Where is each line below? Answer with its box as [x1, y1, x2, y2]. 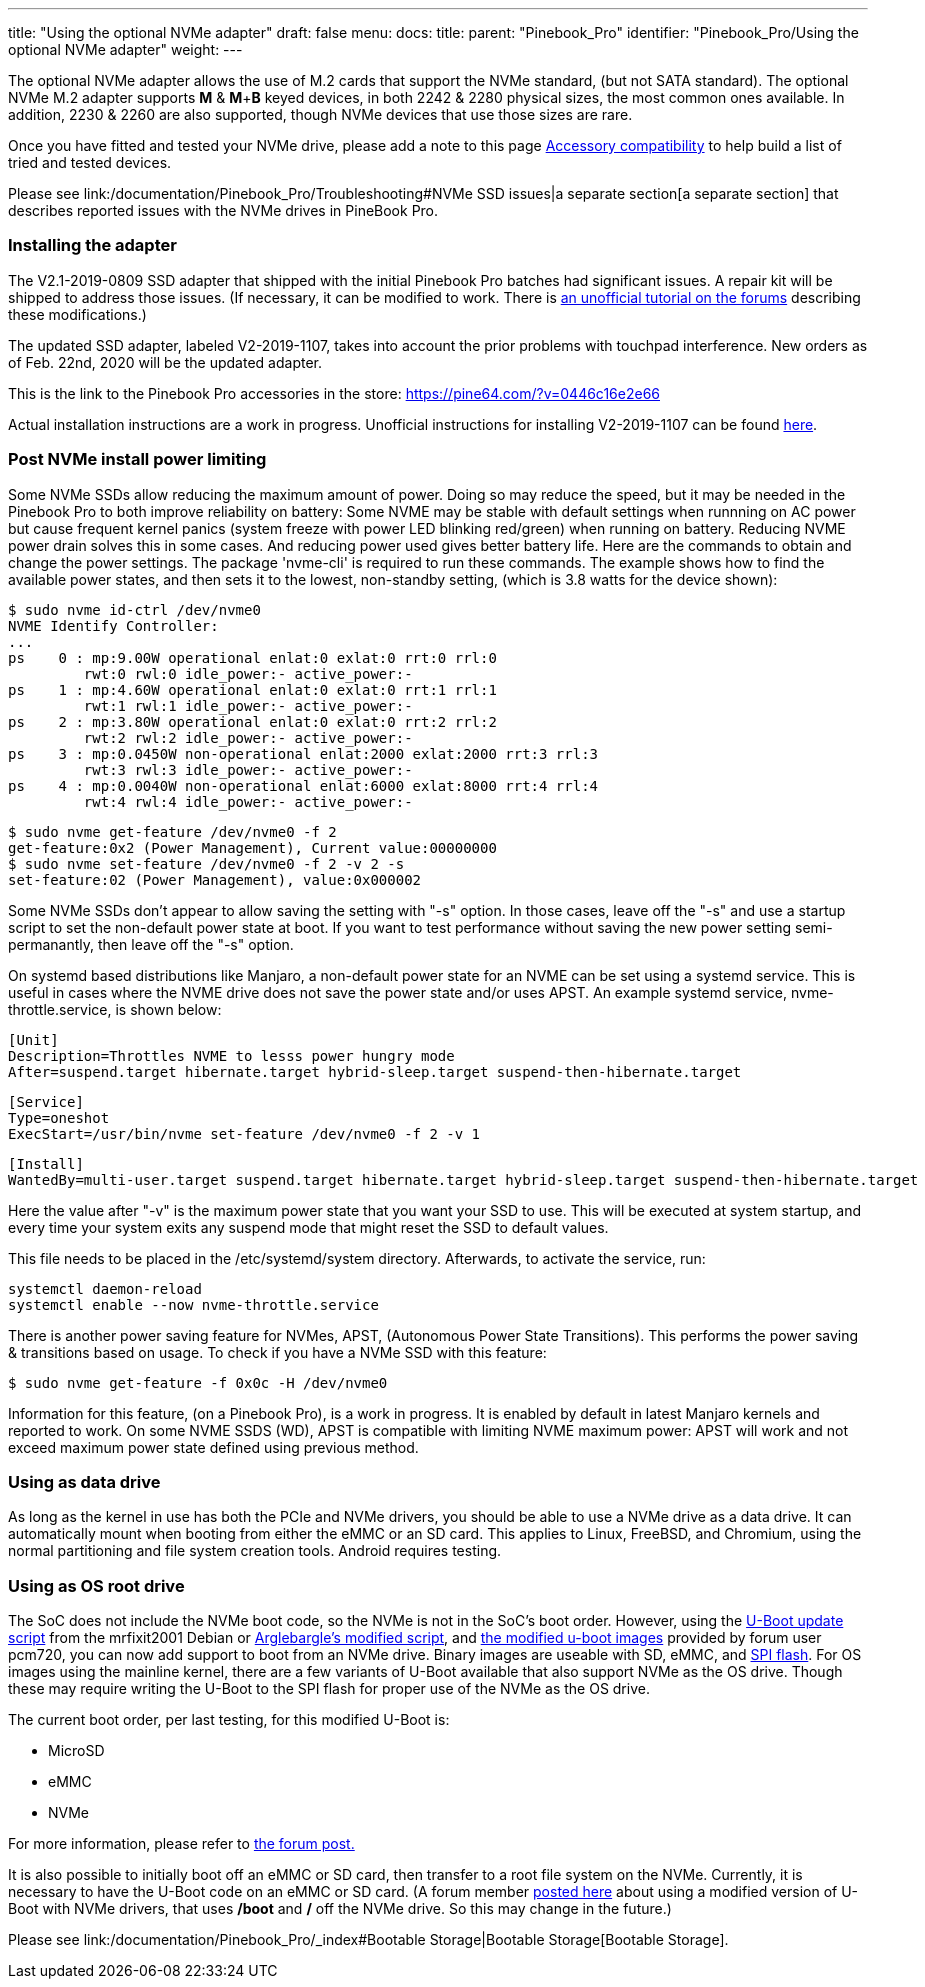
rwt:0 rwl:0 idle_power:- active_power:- [83, 665, 413, 682]
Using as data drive [8, 1471, 161, 1492]
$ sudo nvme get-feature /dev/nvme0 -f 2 [8, 823, 337, 840]
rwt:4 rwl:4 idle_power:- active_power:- [83, 793, 413, 810]
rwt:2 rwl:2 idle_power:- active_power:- [83, 729, 413, 746]
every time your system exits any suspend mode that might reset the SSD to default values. [8, 1218, 609, 1236]
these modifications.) [8, 305, 147, 323]
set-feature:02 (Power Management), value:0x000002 [8, 871, 422, 888]
